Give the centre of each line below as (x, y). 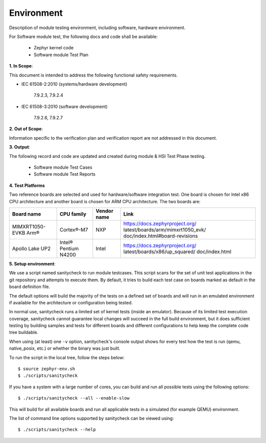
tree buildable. (24, 332)
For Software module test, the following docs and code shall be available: (83, 37)
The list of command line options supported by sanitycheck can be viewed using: (92, 418)
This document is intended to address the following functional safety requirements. (93, 75)
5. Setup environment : (33, 263)
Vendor (104, 211)
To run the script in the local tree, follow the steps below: (67, 357)
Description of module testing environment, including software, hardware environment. (97, 28)
